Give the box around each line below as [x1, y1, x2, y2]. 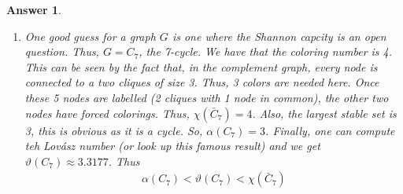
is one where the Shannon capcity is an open [172, 27, 386, 44]
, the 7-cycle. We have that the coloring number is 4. [139, 43, 393, 60]
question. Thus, [24, 43, 99, 60]
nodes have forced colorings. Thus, [24, 104, 190, 121]
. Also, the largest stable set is [252, 104, 397, 121]
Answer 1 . [6, 2, 61, 17]
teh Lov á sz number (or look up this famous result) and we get [24, 137, 320, 154]
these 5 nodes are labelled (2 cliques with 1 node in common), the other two [24, 89, 389, 105]
